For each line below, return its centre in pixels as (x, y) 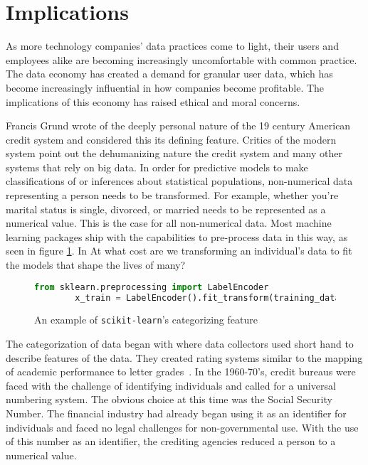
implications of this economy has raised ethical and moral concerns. (153, 101)
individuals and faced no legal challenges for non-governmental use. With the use (182, 427)
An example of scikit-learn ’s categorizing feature (146, 320)
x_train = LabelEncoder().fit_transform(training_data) (210, 298)
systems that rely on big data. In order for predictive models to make (157, 167)
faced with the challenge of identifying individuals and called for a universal (171, 385)
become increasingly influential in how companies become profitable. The (165, 87)
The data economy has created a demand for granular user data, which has (169, 74)
